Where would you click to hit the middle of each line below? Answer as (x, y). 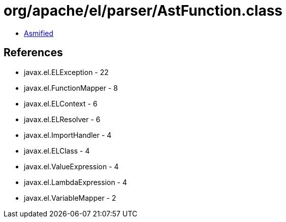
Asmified (39, 33)
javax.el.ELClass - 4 (57, 151)
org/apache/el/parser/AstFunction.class (143, 11)
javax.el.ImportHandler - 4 (68, 135)
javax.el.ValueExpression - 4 (71, 166)
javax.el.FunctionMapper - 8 (71, 88)
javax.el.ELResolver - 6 (62, 119)
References (33, 53)
